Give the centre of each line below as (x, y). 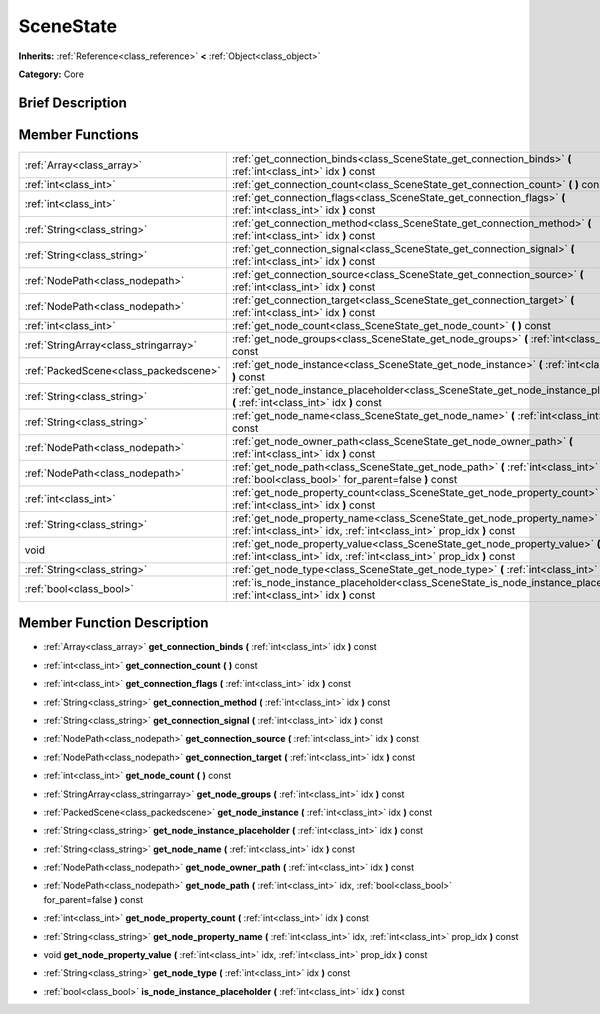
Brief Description (72, 102)
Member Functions (78, 134)
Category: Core (51, 74)
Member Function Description (113, 623)
